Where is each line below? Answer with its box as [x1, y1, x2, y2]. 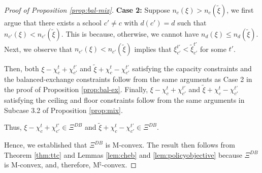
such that [177, 17, 207, 27]
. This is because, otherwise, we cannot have [61, 28, 199, 39]
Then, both [4, 63, 39, 74]
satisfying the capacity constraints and [132, 63, 252, 74]
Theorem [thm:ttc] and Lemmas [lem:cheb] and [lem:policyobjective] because [4, 149, 243, 160]
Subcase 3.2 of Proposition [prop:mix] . [4, 104, 123, 115]
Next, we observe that [4, 43, 73, 54]
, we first [226, 5, 254, 15]
